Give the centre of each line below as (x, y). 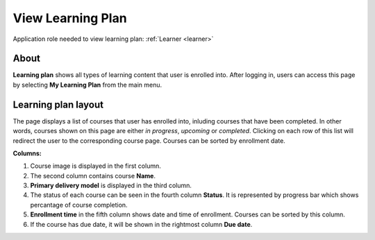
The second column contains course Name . (93, 175)
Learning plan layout (58, 104)
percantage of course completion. (79, 205)
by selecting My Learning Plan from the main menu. (87, 85)
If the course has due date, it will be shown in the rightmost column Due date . (141, 224)
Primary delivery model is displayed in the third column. (111, 186)
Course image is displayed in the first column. (95, 166)
